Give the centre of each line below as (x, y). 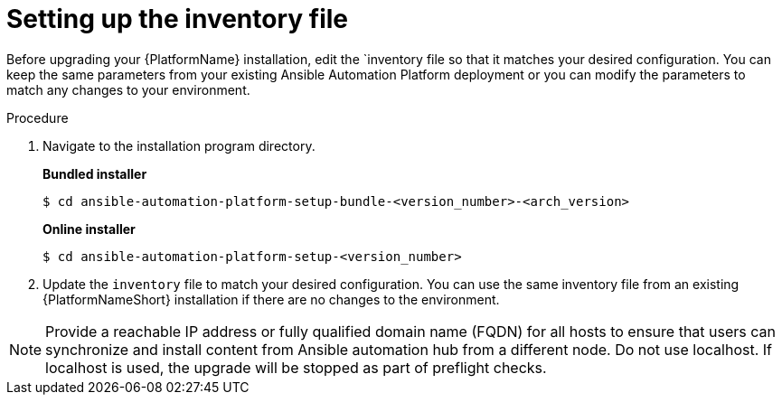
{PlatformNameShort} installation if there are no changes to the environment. (271, 299)
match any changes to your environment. (128, 89)
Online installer (89, 229)
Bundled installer (95, 173)
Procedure (38, 117)
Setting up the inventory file (177, 19)
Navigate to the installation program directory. (179, 145)
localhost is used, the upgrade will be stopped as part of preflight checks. (296, 367)
